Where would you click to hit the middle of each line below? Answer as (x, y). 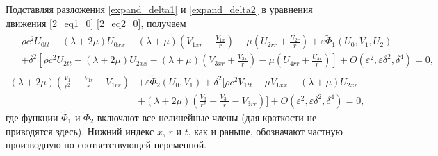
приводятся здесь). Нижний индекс (80, 131)
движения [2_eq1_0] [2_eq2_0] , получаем (96, 23)
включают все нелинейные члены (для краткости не (207, 117)
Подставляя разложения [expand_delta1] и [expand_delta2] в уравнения (159, 9)
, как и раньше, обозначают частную (265, 131)
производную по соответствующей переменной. (106, 145)
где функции (32, 117)
